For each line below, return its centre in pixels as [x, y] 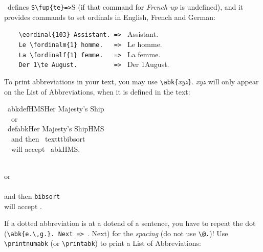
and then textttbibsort [48, 138]
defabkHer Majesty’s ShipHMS [56, 129]
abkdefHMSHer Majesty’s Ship [56, 109]
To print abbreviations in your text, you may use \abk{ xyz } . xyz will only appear [131, 81]
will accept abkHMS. [46, 148]
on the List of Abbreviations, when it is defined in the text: [97, 91]
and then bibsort [32, 196]
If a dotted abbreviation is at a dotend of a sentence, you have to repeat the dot [130, 223]
